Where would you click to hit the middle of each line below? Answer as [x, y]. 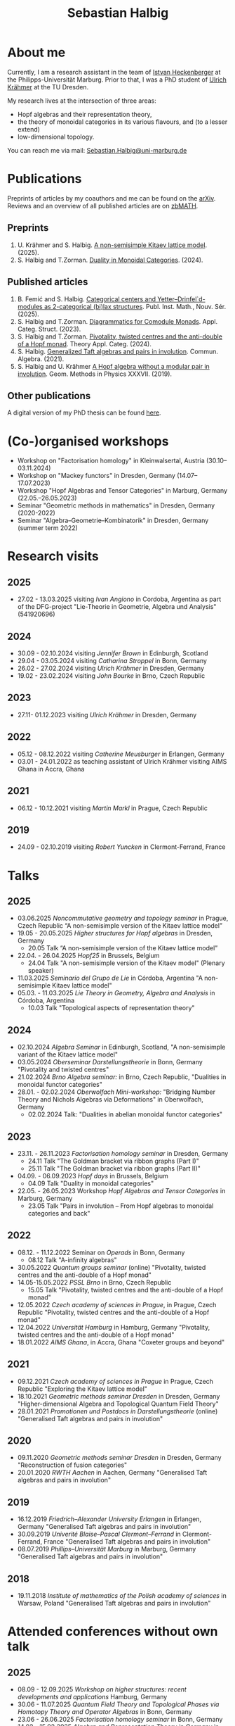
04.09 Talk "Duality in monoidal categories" [91, 1183]
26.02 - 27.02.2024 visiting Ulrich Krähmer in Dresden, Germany [111, 668]
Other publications [49, 396]
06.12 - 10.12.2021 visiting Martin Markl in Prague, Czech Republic [113, 808]
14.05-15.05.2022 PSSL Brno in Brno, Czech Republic [94, 1282]
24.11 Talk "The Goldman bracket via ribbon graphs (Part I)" [114, 1161]
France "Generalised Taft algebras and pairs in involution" [127, 1542]
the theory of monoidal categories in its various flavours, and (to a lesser [122, 122]
